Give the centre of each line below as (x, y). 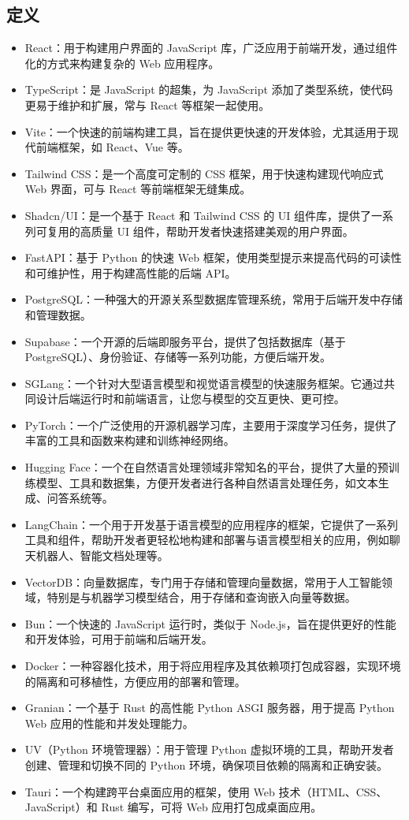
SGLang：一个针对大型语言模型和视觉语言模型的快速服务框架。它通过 (204, 383)
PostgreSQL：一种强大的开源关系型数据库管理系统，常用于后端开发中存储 (214, 299)
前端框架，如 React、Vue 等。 (112, 147)
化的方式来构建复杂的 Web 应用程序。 (122, 63)
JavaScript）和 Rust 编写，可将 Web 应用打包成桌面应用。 (173, 807)
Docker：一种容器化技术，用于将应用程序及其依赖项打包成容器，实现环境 (213, 666)
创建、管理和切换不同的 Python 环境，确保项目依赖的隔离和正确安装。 (206, 764)
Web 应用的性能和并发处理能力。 (109, 723)
